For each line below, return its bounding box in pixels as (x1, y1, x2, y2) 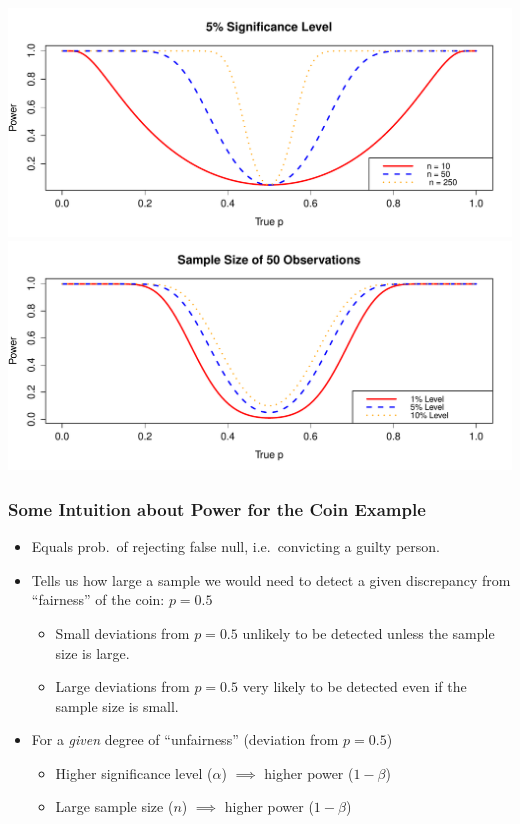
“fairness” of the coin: (31, 589, 165, 610)
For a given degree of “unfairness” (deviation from (31, 729, 339, 750)
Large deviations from (55, 676, 190, 697)
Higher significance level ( (55, 762, 213, 783)
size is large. (55, 642, 130, 663)
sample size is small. (55, 695, 179, 716)
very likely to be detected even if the (242, 676, 467, 697)
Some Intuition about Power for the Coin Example (8, 496, 426, 521)
